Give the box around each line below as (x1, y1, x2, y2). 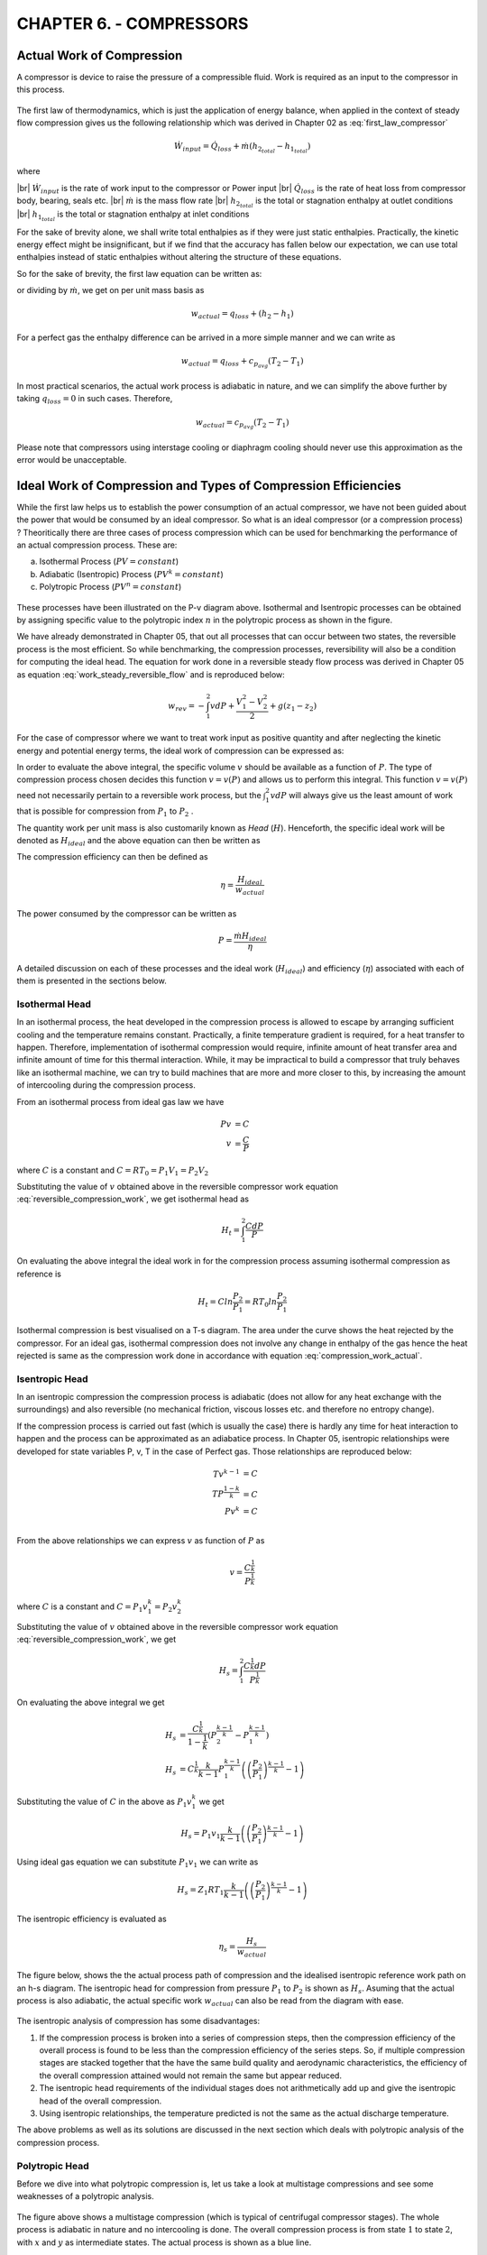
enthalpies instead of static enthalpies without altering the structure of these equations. (16, 252, 342, 262)
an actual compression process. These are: (16, 539, 178, 550)
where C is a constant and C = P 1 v (16, 1601, 148, 1614)
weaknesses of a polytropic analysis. (16, 2191, 154, 2202)
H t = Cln (198, 1297, 234, 1309)
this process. (16, 84, 65, 95)
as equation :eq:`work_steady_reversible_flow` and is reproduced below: (16, 668, 286, 680)
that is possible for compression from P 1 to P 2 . (16, 805, 194, 819)
